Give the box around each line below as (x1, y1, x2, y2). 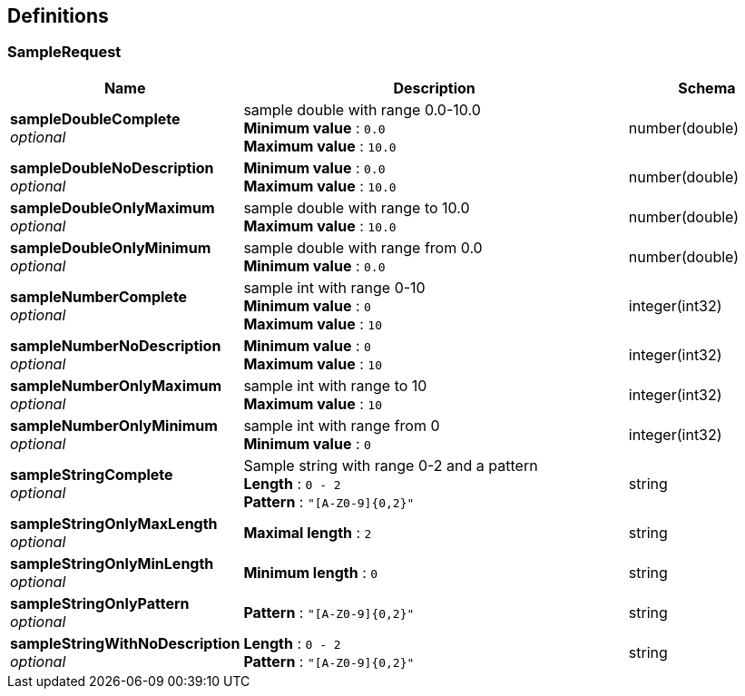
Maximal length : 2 (243, 523, 372, 542)
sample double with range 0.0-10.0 (243, 100, 481, 119)
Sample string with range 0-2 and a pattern (243, 456, 538, 475)
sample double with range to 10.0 (243, 198, 470, 217)
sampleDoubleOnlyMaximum (10, 198, 215, 217)
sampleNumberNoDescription (10, 336, 221, 355)
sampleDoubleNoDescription (10, 158, 214, 177)
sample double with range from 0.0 (243, 238, 483, 257)
